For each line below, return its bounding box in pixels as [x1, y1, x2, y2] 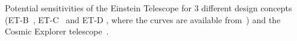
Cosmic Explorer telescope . [5, 25, 109, 37]
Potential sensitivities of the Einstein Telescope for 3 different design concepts [5, 2, 292, 14]
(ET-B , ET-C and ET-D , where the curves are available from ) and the [5, 13, 281, 26]
